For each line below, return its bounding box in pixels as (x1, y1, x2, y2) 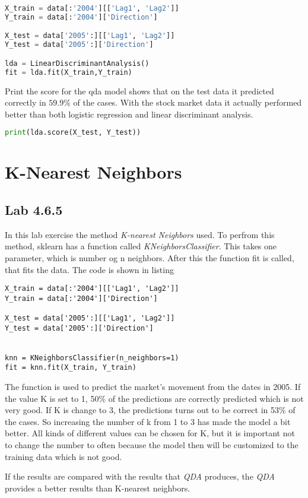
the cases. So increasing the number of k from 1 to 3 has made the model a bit (5, 415, 291, 427)
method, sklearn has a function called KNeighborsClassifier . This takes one (5, 240, 277, 252)
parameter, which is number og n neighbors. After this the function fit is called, (5, 251, 294, 264)
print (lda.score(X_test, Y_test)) (5, 128, 141, 137)
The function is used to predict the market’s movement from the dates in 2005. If (5, 380, 301, 393)
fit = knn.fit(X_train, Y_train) (5, 363, 136, 372)
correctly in (5, 96, 46, 109)
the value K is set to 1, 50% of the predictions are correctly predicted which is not (5, 392, 304, 404)
